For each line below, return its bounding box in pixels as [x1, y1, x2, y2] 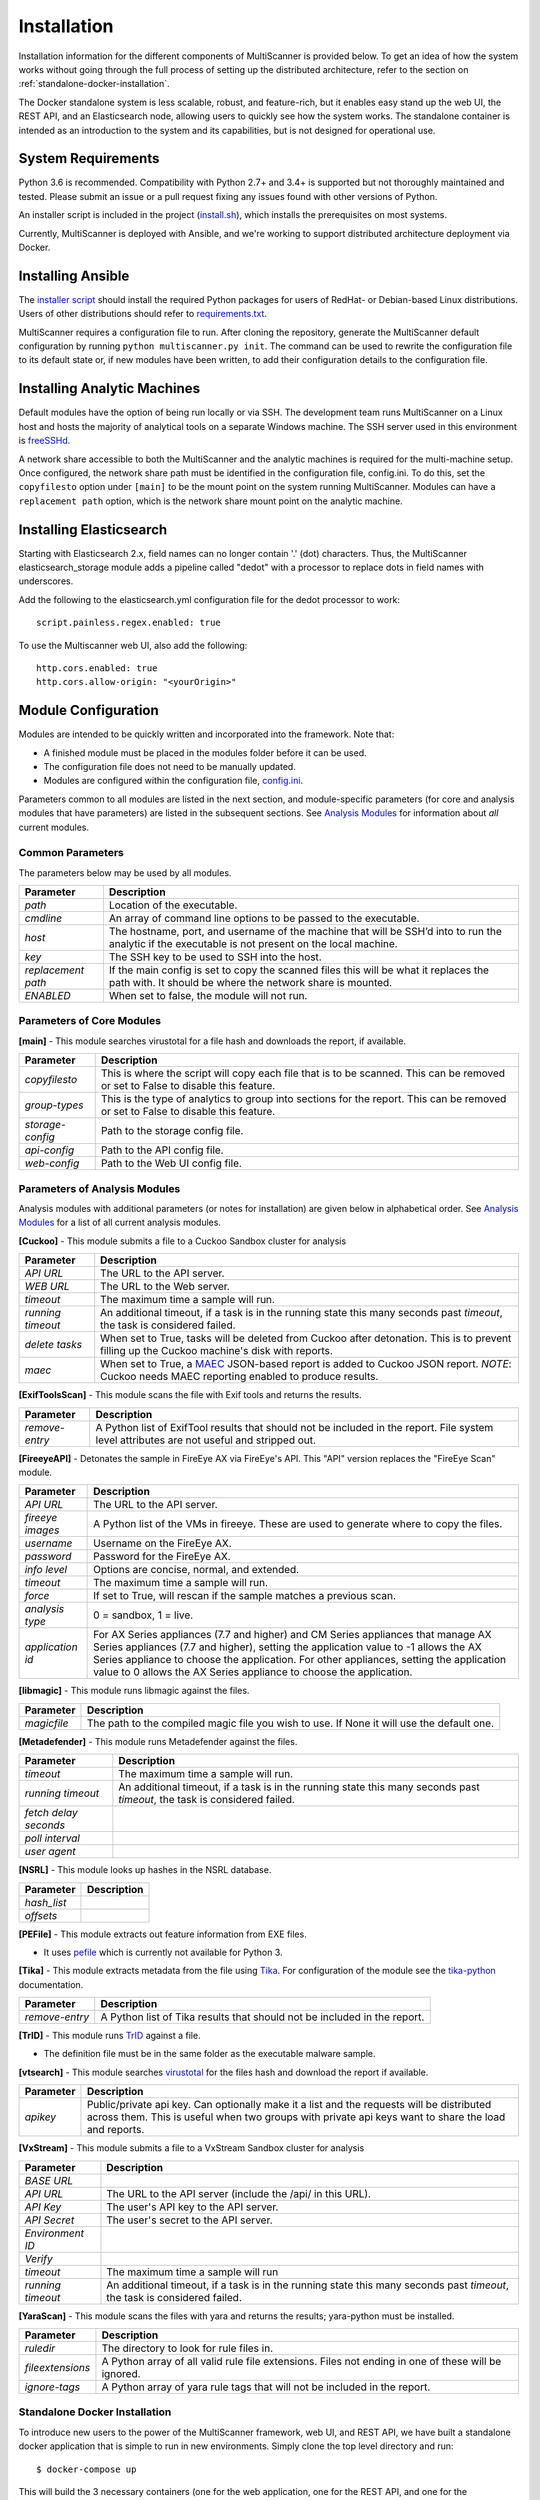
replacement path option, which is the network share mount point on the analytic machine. [18, 495, 404, 507]
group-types [24, 1098, 84, 1112]
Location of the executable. [108, 898, 238, 912]
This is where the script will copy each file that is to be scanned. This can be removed [100, 1066, 505, 1080]
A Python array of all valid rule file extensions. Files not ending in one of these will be [101, 2355, 502, 2369]
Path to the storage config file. [100, 1124, 244, 1138]
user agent [24, 1845, 76, 1859]
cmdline [24, 911, 63, 925]
